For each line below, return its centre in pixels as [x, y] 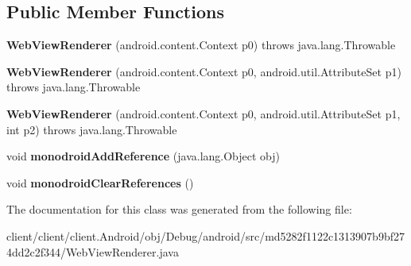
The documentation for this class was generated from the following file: [179, 209]
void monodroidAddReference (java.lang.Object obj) [143, 156]
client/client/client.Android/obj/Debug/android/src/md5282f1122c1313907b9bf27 [205, 235]
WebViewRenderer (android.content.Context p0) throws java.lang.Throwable [201, 45]
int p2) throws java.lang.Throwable [92, 129]
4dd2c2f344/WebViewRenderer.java [93, 251]
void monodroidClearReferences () [100, 182]
